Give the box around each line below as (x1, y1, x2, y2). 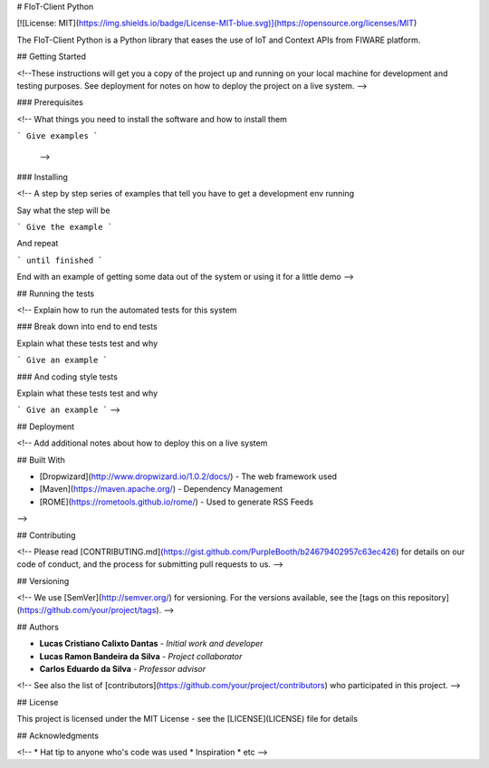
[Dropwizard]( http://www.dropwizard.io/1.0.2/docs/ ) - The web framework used (39, 471, 338, 482)
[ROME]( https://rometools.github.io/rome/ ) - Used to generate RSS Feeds (39, 496, 314, 507)
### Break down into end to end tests (16, 322, 158, 332)
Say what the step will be (16, 205, 110, 216)
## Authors (16, 621, 59, 632)
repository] (407, 592, 450, 603)
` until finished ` (16, 254, 103, 265)
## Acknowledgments (16, 730, 100, 741)
